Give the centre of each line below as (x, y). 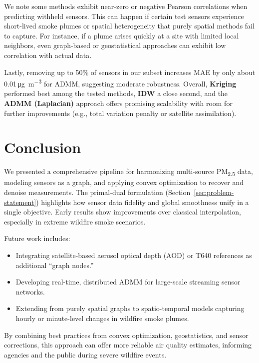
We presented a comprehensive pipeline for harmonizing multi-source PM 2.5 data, (129, 172)
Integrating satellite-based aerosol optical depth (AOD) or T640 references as (134, 255)
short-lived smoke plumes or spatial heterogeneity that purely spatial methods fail (129, 26)
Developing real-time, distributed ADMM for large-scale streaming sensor (128, 282)
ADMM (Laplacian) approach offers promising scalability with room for (118, 103)
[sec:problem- (214, 192)
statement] (20, 202)
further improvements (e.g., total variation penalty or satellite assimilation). (120, 113)
